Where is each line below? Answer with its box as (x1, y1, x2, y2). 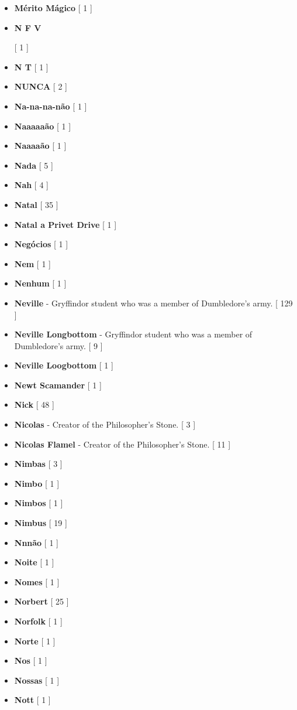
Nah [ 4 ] (14, 179, 49, 191)
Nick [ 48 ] (14, 398, 54, 411)
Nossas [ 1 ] (14, 674, 60, 686)
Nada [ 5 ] (14, 159, 53, 171)
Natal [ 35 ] (14, 198, 58, 210)
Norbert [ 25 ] (14, 595, 69, 607)
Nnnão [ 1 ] (14, 536, 58, 548)
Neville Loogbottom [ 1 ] (14, 359, 113, 371)
